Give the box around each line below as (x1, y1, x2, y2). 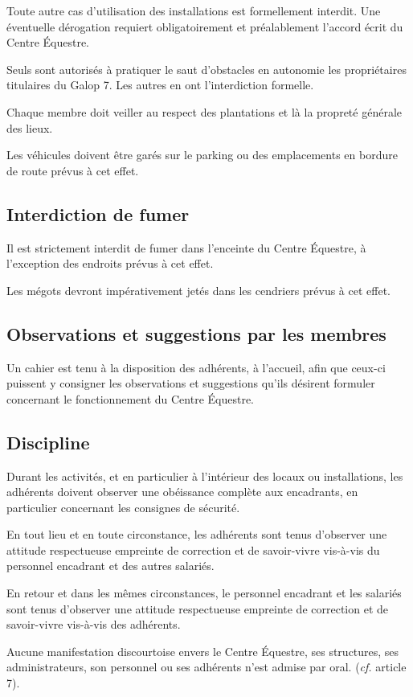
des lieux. (6, 119, 53, 136)
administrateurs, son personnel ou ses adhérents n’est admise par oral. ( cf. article (6, 658, 407, 675)
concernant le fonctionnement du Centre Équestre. (6, 390, 254, 407)
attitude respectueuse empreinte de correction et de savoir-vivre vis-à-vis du (6, 541, 380, 558)
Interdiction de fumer (6, 201, 190, 226)
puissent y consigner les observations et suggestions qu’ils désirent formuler (6, 375, 375, 392)
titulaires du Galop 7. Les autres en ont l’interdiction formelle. (6, 76, 314, 93)
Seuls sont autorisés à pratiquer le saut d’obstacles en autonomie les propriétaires (6, 60, 407, 77)
